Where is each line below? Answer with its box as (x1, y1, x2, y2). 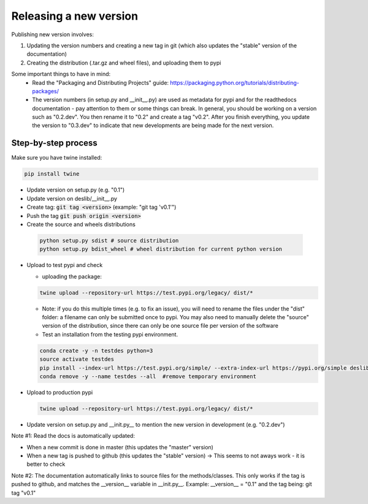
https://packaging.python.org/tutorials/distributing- (169, 79, 300, 86)
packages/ (32, 87, 59, 95)
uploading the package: (42, 273, 102, 280)
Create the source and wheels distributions (26, 220, 136, 228)
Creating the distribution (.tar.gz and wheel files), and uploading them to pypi (26, 59, 221, 66)
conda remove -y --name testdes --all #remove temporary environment (39, 373, 257, 380)
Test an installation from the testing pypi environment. (42, 330, 178, 338)
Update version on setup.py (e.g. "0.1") (26, 186, 125, 193)
